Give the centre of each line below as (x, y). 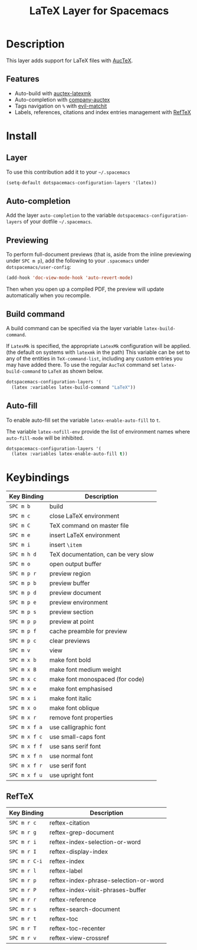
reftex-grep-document (82, 832)
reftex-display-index (78, 852)
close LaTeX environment (84, 516)
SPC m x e (23, 689)
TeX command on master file (89, 526)
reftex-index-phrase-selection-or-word (106, 880)
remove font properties (81, 718)
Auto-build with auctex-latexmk (53, 93)
